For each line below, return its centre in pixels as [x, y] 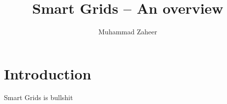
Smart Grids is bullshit [39, 97]
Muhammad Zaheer [128, 32]
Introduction [48, 73]
